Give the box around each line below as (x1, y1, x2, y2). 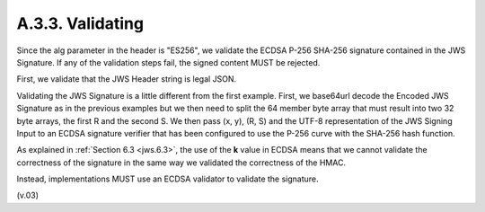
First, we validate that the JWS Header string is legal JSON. (16, 74, 237, 84)
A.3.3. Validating (16, 13, 144, 33)
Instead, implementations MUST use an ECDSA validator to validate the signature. (16, 173, 319, 184)
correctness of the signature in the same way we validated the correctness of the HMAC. (16, 157, 346, 168)
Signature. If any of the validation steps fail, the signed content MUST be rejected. (16, 57, 321, 67)
